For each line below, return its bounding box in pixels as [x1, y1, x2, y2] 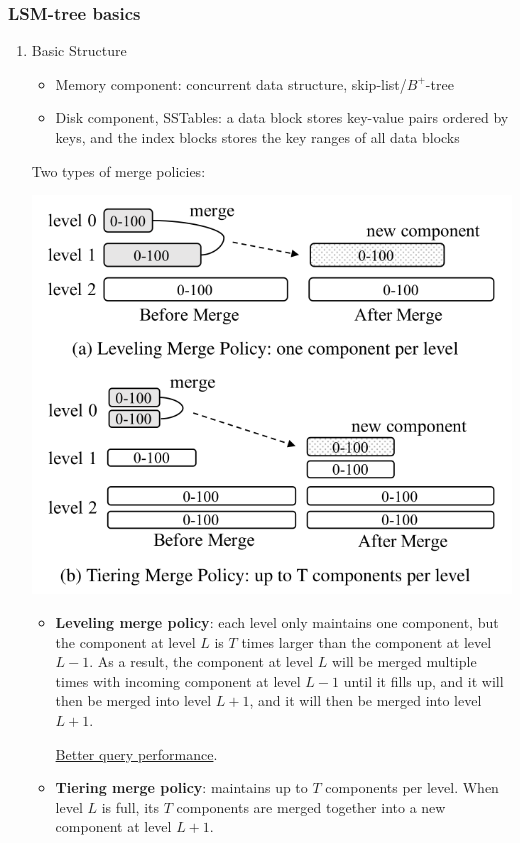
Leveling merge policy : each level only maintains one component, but [55, 612, 499, 632]
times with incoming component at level [55, 670, 301, 691]
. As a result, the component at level [89, 651, 314, 672]
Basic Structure [31, 40, 127, 61]
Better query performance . [55, 743, 218, 764]
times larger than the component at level [241, 631, 492, 652]
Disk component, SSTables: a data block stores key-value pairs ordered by [55, 107, 509, 128]
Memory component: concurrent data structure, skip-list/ [55, 73, 407, 94]
